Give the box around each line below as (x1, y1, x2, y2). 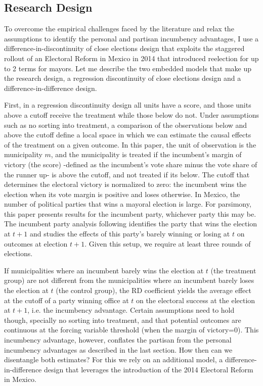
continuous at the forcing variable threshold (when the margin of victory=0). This (4, 324, 259, 335)
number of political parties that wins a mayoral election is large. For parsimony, (4, 199, 251, 209)
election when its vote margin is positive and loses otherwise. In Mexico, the (4, 188, 240, 199)
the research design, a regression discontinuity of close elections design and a (4, 73, 241, 83)
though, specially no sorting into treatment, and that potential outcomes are (4, 314, 241, 325)
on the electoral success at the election (136, 295, 255, 305)
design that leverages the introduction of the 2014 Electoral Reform (43, 364, 253, 374)
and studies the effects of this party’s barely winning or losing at (29, 228, 230, 239)
